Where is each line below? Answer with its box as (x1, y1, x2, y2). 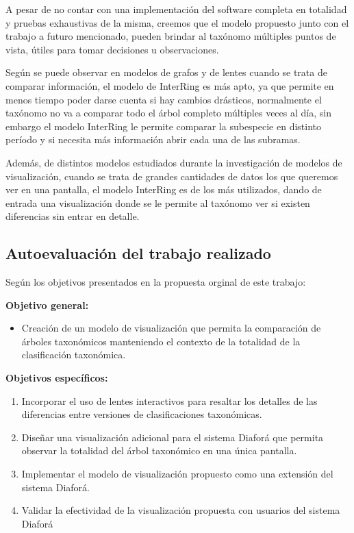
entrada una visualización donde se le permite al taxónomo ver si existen (5, 195, 310, 210)
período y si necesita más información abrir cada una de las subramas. (5, 132, 301, 147)
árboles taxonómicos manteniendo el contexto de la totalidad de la (21, 334, 301, 348)
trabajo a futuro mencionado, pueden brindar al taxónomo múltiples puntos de (5, 29, 336, 43)
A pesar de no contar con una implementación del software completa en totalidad (5, 2, 347, 16)
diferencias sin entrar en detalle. (5, 209, 140, 223)
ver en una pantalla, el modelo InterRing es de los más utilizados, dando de (5, 182, 322, 197)
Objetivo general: (5, 297, 89, 312)
